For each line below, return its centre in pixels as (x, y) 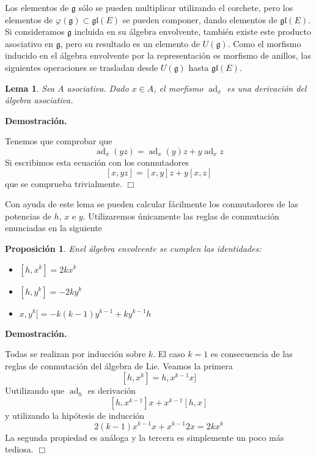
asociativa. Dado (98, 88)
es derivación (112, 390)
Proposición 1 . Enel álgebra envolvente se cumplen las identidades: (133, 248)
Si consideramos (35, 31)
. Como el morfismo (264, 43)
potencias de (28, 216)
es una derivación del (267, 88)
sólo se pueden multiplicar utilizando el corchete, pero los (186, 7)
